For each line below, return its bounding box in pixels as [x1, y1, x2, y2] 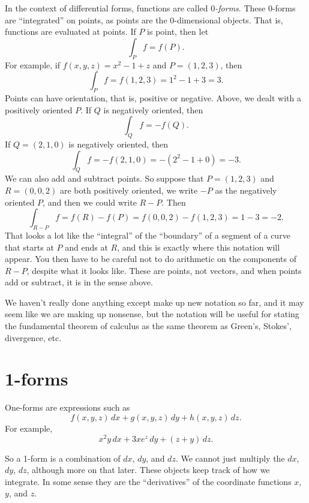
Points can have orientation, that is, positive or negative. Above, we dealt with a [5, 91, 301, 104]
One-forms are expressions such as [5, 401, 130, 414]
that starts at [5, 240, 54, 253]
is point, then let [147, 25, 209, 38]
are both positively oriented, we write [59, 183, 198, 196]
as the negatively [215, 183, 277, 196]
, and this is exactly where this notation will [117, 240, 280, 253]
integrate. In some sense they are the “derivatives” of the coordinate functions [5, 475, 292, 487]
